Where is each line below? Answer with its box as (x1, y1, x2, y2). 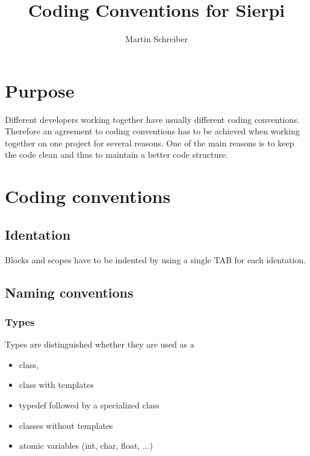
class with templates (19, 378, 94, 391)
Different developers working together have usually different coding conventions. (5, 113, 300, 125)
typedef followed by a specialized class (19, 398, 160, 411)
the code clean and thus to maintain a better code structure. (5, 148, 228, 161)
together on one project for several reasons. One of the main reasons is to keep (5, 136, 294, 149)
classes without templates (19, 419, 113, 431)
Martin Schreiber (125, 33, 188, 45)
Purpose (5, 78, 75, 102)
